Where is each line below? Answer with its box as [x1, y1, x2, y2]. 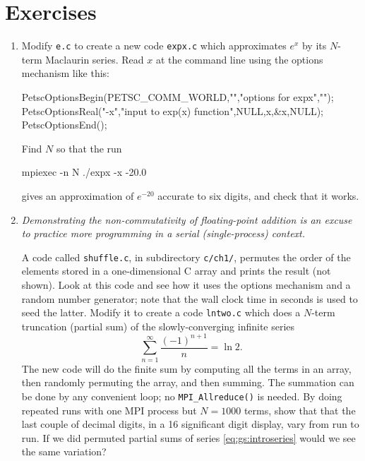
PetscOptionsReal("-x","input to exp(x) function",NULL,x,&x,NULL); [21, 103, 323, 118]
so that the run [56, 140, 122, 155]
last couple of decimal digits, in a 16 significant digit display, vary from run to [21, 417, 359, 431]
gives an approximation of [21, 188, 134, 203]
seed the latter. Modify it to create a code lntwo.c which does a [21, 305, 301, 320]
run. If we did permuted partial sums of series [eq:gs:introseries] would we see [21, 430, 356, 445]
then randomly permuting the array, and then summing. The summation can [21, 375, 354, 390]
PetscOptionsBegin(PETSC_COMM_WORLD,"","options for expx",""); [21, 89, 334, 104]
